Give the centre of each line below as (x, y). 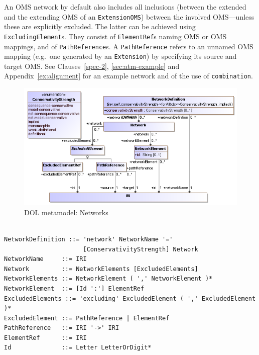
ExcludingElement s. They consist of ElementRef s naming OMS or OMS (115, 36)
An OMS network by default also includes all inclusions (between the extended (125, 7)
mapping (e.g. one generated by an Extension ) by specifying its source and (120, 56)
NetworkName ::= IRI (45, 259)
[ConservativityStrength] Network (141, 249)
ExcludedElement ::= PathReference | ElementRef (87, 318)
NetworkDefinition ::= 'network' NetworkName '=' (89, 239)
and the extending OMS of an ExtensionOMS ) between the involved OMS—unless (129, 16)
